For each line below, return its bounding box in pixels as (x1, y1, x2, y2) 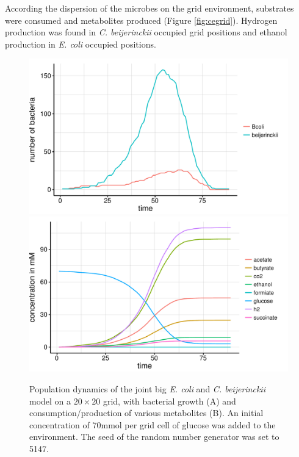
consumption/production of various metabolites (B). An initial (29, 406, 264, 419)
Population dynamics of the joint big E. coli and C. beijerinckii (29, 383, 265, 395)
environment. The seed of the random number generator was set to (29, 430, 279, 443)
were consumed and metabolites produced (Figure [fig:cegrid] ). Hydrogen (5, 13, 278, 26)
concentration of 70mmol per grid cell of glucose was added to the (29, 418, 276, 431)
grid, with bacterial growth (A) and (103, 394, 236, 407)
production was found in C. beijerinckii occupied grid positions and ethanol (5, 26, 287, 38)
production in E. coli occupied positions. (5, 37, 156, 50)
